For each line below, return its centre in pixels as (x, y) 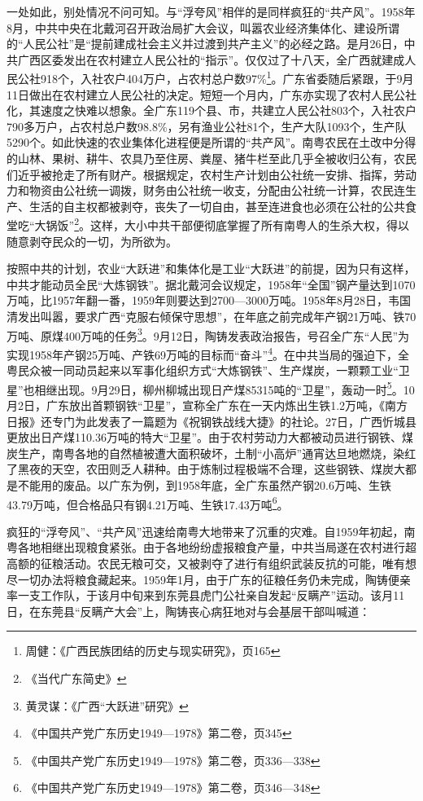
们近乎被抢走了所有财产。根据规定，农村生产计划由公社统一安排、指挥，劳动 (211, 174)
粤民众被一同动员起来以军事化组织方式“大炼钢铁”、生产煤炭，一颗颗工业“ (203, 370)
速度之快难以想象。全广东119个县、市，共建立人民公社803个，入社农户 (228, 110)
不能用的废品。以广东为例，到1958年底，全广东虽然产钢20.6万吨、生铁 (204, 484)
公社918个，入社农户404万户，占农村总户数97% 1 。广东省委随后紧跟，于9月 (216, 77)
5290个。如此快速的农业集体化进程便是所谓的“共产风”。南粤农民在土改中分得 (211, 142)
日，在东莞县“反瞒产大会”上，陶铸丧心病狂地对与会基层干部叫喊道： (189, 611)
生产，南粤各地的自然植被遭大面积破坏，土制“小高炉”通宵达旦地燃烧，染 (211, 453)
